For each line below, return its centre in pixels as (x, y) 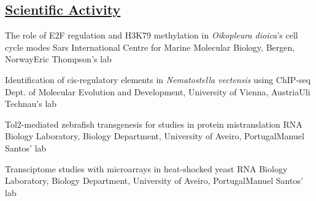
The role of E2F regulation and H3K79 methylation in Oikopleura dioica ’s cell (152, 35)
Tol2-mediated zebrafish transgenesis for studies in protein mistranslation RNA (154, 124)
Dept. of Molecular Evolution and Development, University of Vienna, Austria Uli (158, 91)
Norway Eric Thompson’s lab (58, 59)
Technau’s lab (31, 104)
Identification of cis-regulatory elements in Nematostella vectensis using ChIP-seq (158, 79)
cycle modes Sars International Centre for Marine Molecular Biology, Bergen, (150, 47)
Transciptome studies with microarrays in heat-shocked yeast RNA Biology (146, 168)
